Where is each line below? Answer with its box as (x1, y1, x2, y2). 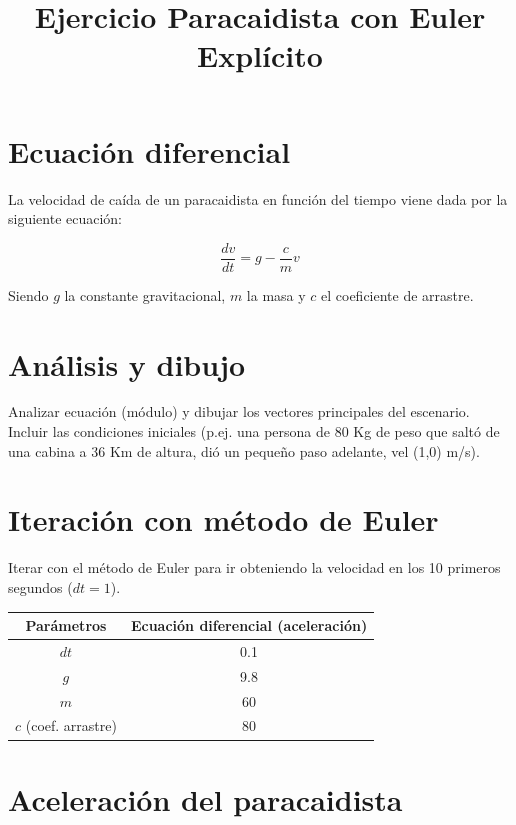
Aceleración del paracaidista (8, 778, 403, 819)
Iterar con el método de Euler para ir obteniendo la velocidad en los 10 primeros (8, 557, 501, 578)
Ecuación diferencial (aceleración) (130, 615, 368, 636)
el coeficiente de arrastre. (321, 284, 474, 305)
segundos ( (8, 576, 73, 597)
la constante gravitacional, (64, 284, 226, 305)
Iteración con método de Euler (8, 499, 439, 540)
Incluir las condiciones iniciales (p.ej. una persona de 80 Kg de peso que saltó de (8, 421, 500, 442)
